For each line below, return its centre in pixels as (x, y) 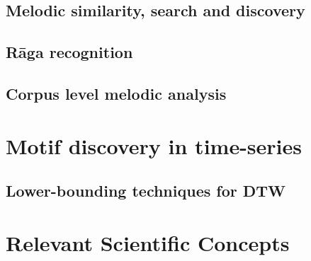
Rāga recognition (69, 52)
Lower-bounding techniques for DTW (146, 191)
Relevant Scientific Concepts (148, 242)
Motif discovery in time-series (154, 145)
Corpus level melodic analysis (116, 93)
